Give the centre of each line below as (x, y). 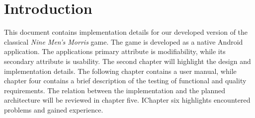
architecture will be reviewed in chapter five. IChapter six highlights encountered (127, 100)
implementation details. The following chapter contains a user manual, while (120, 71)
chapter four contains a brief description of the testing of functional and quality (125, 81)
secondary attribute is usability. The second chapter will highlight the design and (127, 61)
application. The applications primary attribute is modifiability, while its (115, 51)
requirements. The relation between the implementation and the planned (115, 90)
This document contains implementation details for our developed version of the (126, 32)
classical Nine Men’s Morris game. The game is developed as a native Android (124, 41)
